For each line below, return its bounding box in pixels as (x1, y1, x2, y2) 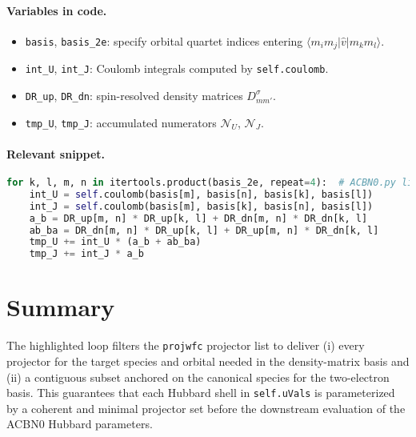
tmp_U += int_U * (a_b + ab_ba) (29, 236, 202, 248)
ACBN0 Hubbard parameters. (6, 415, 153, 432)
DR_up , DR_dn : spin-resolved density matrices (25, 86, 243, 103)
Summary (6, 291, 115, 323)
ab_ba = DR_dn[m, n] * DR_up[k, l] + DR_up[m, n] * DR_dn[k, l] (29, 224, 379, 236)
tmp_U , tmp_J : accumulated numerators (25, 114, 217, 130)
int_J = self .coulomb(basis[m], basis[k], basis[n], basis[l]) (29, 200, 374, 212)
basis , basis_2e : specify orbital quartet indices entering (25, 32, 303, 49)
